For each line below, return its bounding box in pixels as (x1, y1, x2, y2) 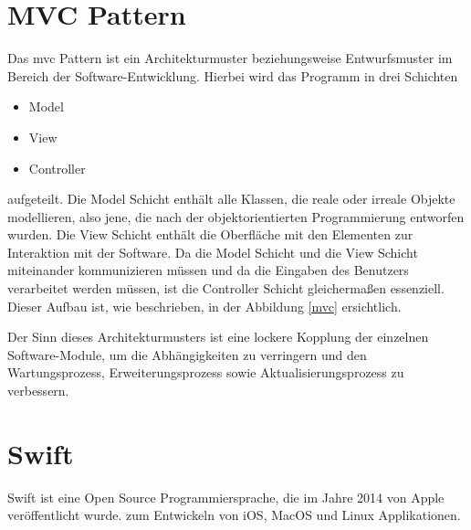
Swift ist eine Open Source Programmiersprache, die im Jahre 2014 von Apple (7, 487, 445, 506)
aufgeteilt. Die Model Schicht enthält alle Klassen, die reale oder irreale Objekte (7, 189, 455, 208)
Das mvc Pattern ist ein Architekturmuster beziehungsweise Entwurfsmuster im (7, 48, 453, 68)
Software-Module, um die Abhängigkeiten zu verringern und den (7, 344, 367, 364)
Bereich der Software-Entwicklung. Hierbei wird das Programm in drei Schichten (7, 66, 458, 85)
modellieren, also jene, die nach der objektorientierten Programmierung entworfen (7, 207, 465, 226)
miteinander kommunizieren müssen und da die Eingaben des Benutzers (7, 260, 409, 280)
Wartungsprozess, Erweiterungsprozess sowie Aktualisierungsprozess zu (7, 363, 404, 382)
